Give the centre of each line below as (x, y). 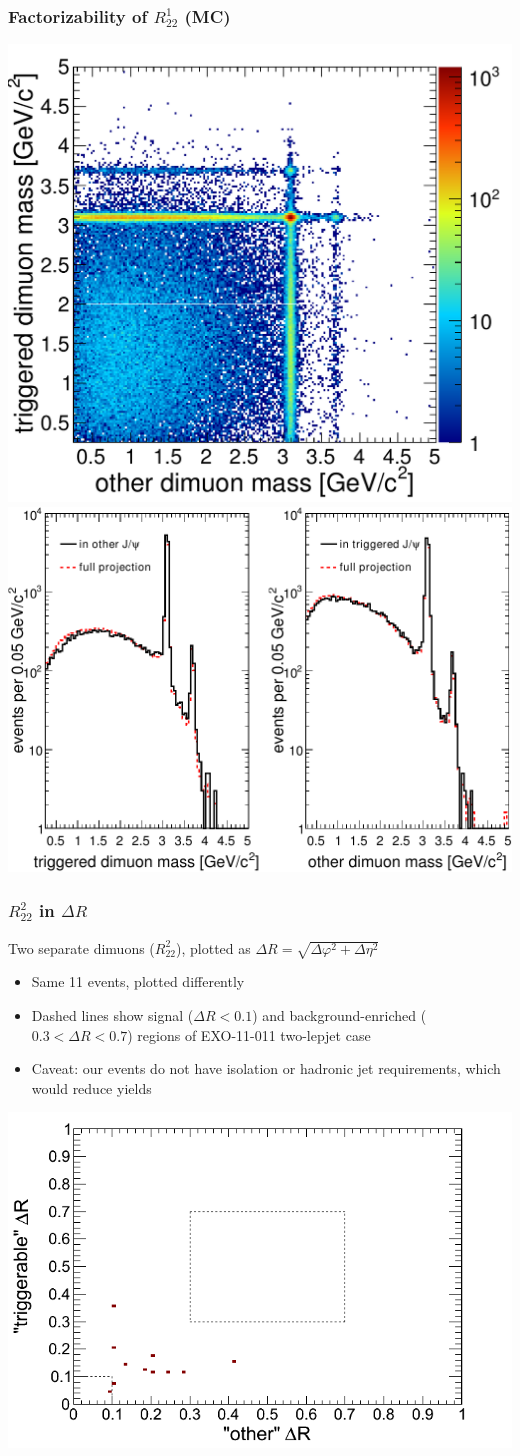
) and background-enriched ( (339, 1015)
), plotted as (213, 947)
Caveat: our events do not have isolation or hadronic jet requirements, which (266, 1068)
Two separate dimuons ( (81, 947)
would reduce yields (91, 1087)
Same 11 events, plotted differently (138, 981)
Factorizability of (78, 15)
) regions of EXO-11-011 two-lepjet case (249, 1034)
